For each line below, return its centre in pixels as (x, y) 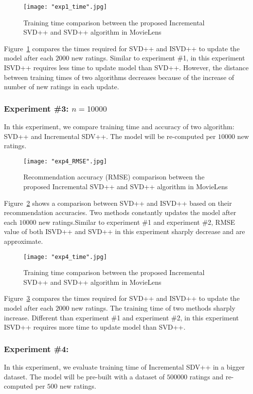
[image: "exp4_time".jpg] (65, 257)
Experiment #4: (36, 348)
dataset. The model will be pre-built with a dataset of (84, 376)
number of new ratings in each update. (62, 87)
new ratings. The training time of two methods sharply (153, 308)
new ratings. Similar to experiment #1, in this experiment (158, 58)
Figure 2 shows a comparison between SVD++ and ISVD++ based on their (118, 203)
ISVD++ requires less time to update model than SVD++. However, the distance (126, 68)
